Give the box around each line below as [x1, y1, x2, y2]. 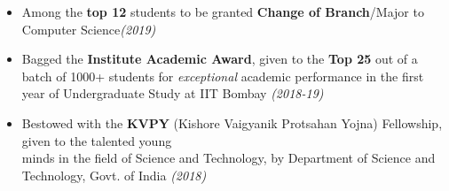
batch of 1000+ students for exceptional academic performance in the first [21, 66, 424, 85]
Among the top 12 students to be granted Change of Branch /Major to [21, 3, 424, 20]
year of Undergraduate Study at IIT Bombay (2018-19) [21, 84, 324, 103]
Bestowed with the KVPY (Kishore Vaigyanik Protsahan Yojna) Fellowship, [21, 113, 443, 132]
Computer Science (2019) [21, 19, 156, 38]
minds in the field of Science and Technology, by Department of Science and [21, 149, 436, 167]
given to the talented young [21, 131, 172, 149]
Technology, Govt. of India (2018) [21, 165, 207, 184]
